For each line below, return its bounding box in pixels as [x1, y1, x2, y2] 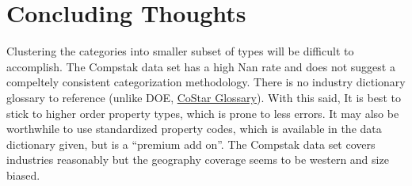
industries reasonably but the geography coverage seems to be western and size [6, 151, 389, 168]
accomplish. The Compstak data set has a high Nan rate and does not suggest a [6, 58, 395, 74]
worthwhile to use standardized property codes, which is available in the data [6, 120, 382, 137]
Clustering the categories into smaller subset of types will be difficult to [6, 43, 354, 59]
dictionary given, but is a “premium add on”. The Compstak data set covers [6, 135, 376, 152]
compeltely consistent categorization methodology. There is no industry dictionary [6, 74, 406, 90]
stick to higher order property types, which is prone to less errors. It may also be [6, 104, 399, 121]
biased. [6, 166, 40, 183]
